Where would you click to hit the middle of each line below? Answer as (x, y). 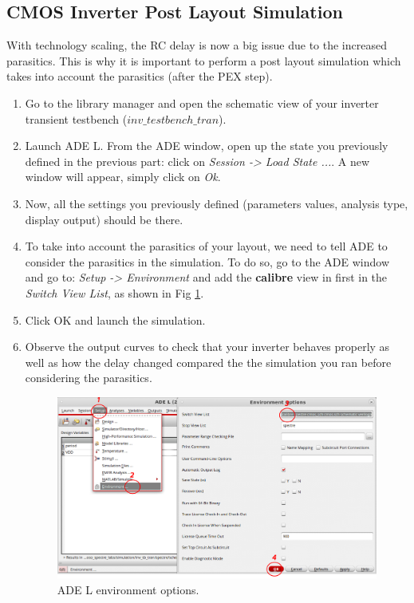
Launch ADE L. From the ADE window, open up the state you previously (207, 146)
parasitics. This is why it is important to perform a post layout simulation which (204, 60)
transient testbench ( (76, 118)
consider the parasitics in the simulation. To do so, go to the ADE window (207, 261)
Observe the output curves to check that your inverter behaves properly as (207, 347)
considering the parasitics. (89, 378)
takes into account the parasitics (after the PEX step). (140, 76)
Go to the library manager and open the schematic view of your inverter (202, 102)
